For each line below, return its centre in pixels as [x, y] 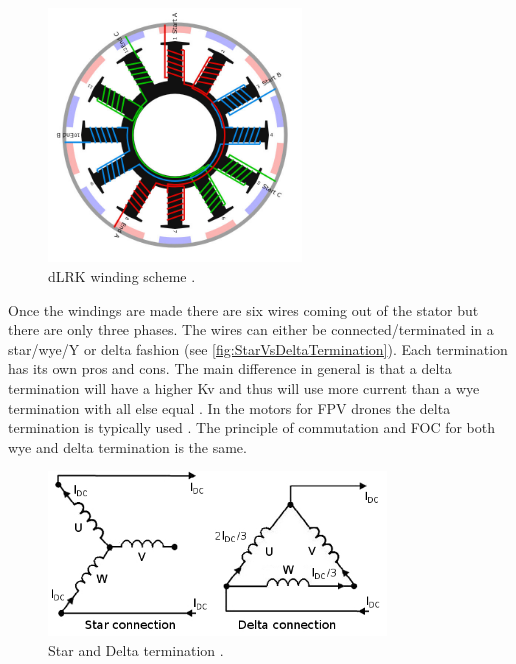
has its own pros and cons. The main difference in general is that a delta [230, 368]
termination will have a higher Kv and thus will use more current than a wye [244, 387]
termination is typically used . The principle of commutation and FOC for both [252, 427]
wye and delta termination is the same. [127, 446]
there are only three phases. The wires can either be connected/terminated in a [251, 329]
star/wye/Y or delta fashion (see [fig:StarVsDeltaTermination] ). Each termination [258, 348]
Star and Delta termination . [136, 649]
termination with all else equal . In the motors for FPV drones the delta [229, 407]
